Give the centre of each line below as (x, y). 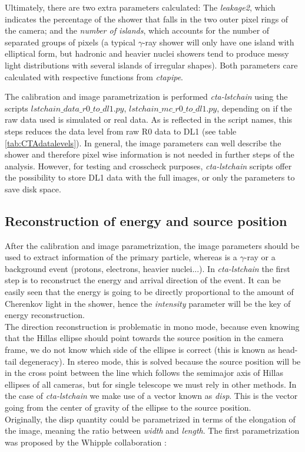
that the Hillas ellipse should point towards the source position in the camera (144, 338)
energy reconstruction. (45, 315)
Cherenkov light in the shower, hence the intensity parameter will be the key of (148, 303)
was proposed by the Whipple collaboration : (86, 442)
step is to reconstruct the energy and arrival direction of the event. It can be (143, 280)
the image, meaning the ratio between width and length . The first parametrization (152, 430)
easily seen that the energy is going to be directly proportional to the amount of (149, 292)
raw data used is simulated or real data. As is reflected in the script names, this (149, 119)
